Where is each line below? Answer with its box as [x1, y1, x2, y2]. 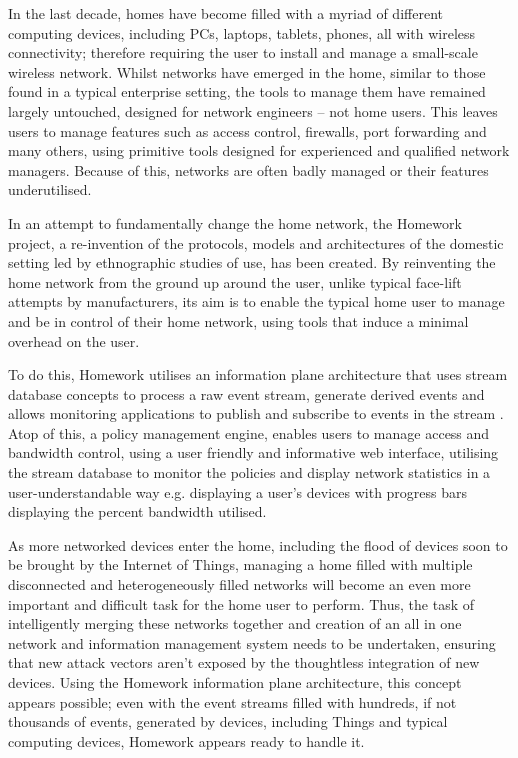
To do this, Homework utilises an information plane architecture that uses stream [8, 364, 508, 385]
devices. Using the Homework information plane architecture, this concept [8, 672, 462, 692]
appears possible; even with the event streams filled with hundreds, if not [8, 691, 457, 712]
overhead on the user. [8, 330, 140, 351]
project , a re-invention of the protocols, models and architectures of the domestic [8, 232, 504, 253]
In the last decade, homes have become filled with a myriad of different [8, 3, 443, 23]
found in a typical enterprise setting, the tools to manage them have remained [8, 81, 486, 102]
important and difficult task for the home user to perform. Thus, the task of [8, 593, 475, 614]
